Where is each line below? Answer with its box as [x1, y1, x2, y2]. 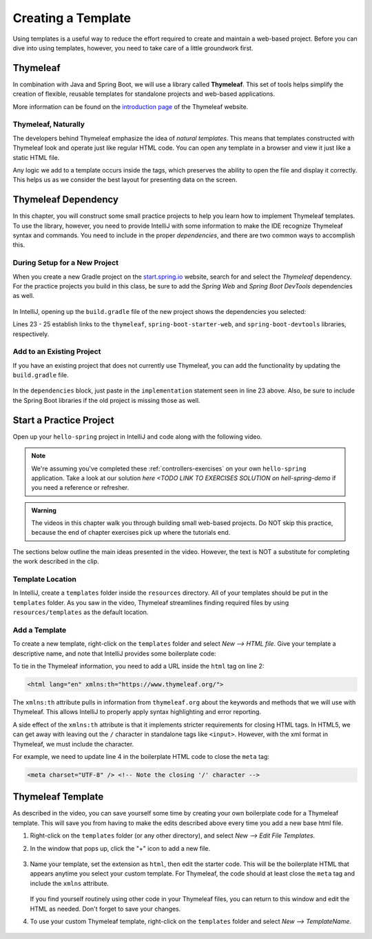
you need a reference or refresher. [31, 484, 130, 492]
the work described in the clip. [12, 557, 99, 566]
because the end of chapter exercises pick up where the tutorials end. [31, 528, 231, 537]
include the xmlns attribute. [30, 879, 110, 887]
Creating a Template [12, 10, 132, 26]
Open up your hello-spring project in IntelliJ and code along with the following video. [12, 432, 262, 441]
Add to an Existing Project [12, 347, 101, 357]
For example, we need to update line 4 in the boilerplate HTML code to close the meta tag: [12, 753, 270, 760]
